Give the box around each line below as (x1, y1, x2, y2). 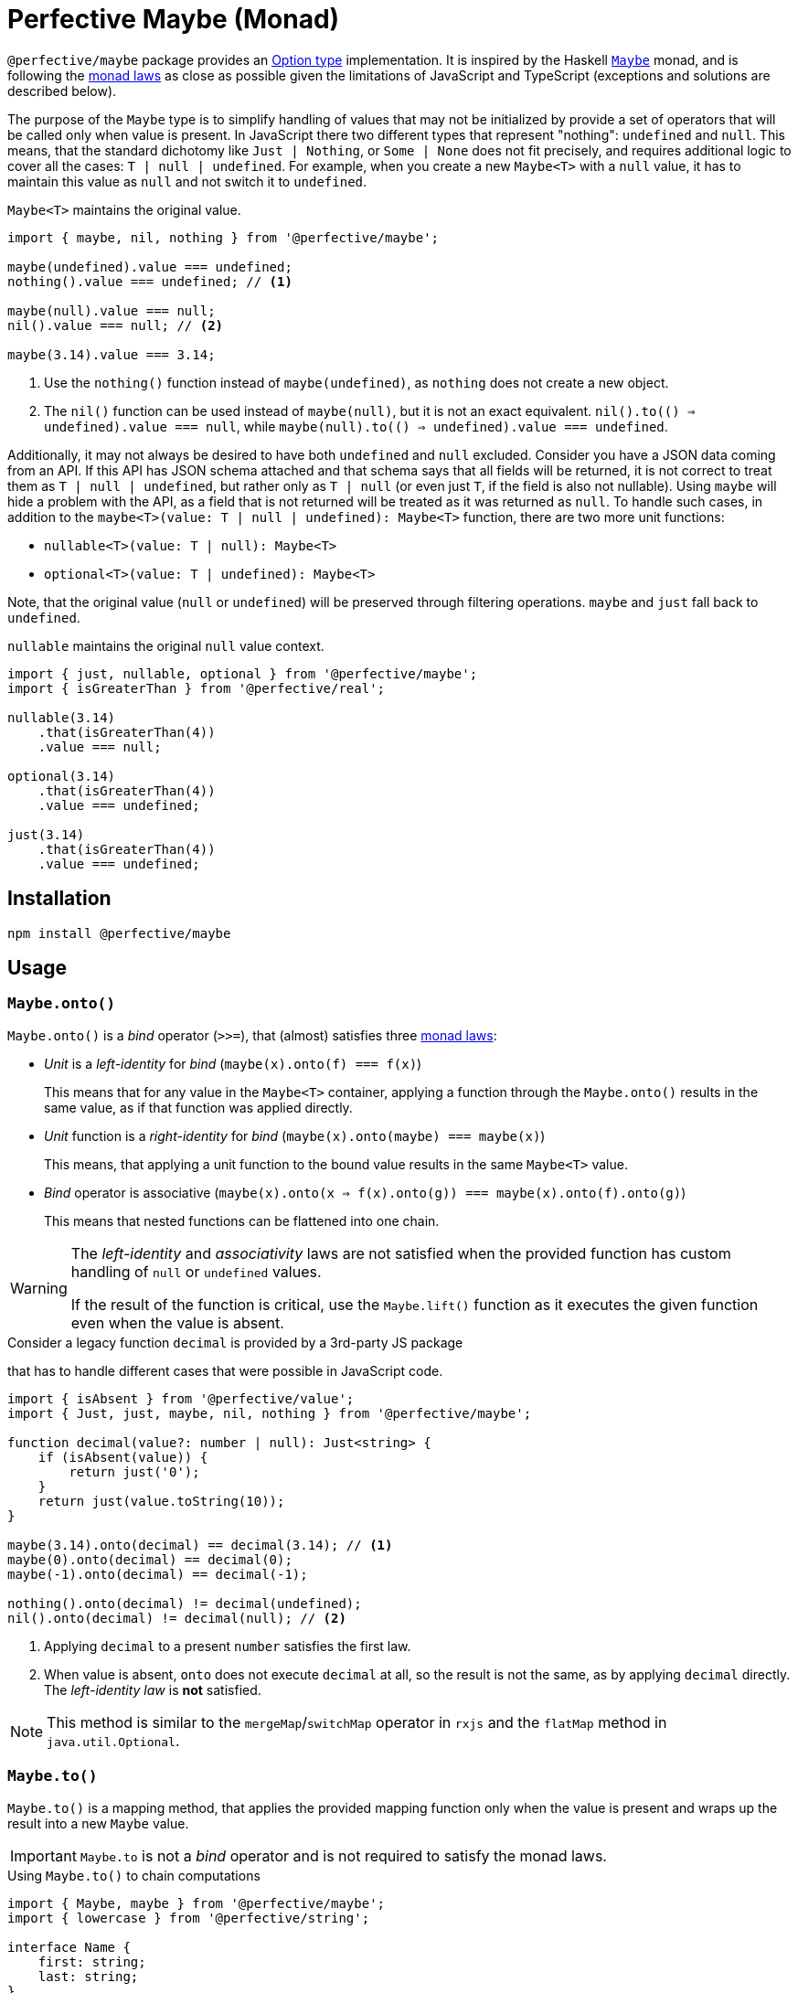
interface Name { (7, 1939, 131, 1955)
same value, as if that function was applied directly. (44, 1099, 353, 1115)
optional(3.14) (7, 768, 116, 783)
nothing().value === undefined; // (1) (7, 273, 293, 289)
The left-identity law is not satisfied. (44, 1681, 261, 1698)
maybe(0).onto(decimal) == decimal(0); (7, 1551, 293, 1567)
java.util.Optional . (47, 1731, 180, 1750)
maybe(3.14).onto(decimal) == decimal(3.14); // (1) (7, 1537, 393, 1552)
